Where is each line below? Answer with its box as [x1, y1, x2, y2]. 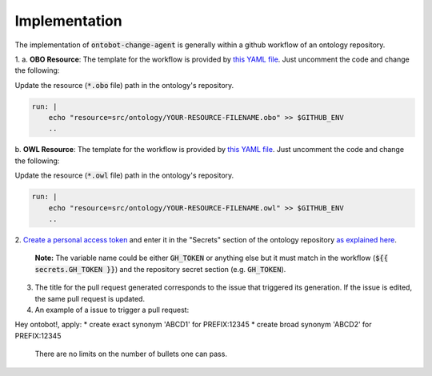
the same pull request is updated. [34, 294, 146, 303]
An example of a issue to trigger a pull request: [34, 305, 190, 314]
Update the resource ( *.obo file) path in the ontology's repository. [14, 80, 234, 90]
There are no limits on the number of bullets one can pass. [34, 349, 228, 359]
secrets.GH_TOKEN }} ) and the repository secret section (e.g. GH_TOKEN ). [34, 264, 286, 274]
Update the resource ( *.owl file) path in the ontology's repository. [14, 170, 234, 180]
